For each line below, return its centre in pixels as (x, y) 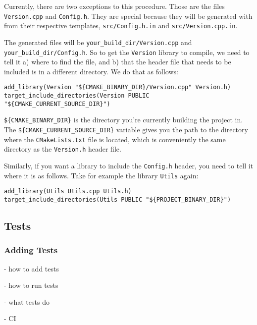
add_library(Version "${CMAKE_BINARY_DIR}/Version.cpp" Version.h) (118, 87)
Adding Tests (31, 250)
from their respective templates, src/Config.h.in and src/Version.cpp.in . (121, 26)
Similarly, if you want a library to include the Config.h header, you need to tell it (129, 165)
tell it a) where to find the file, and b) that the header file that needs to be (118, 62)
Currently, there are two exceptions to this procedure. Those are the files (114, 6)
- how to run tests (31, 285)
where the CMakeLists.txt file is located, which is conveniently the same (115, 139)
